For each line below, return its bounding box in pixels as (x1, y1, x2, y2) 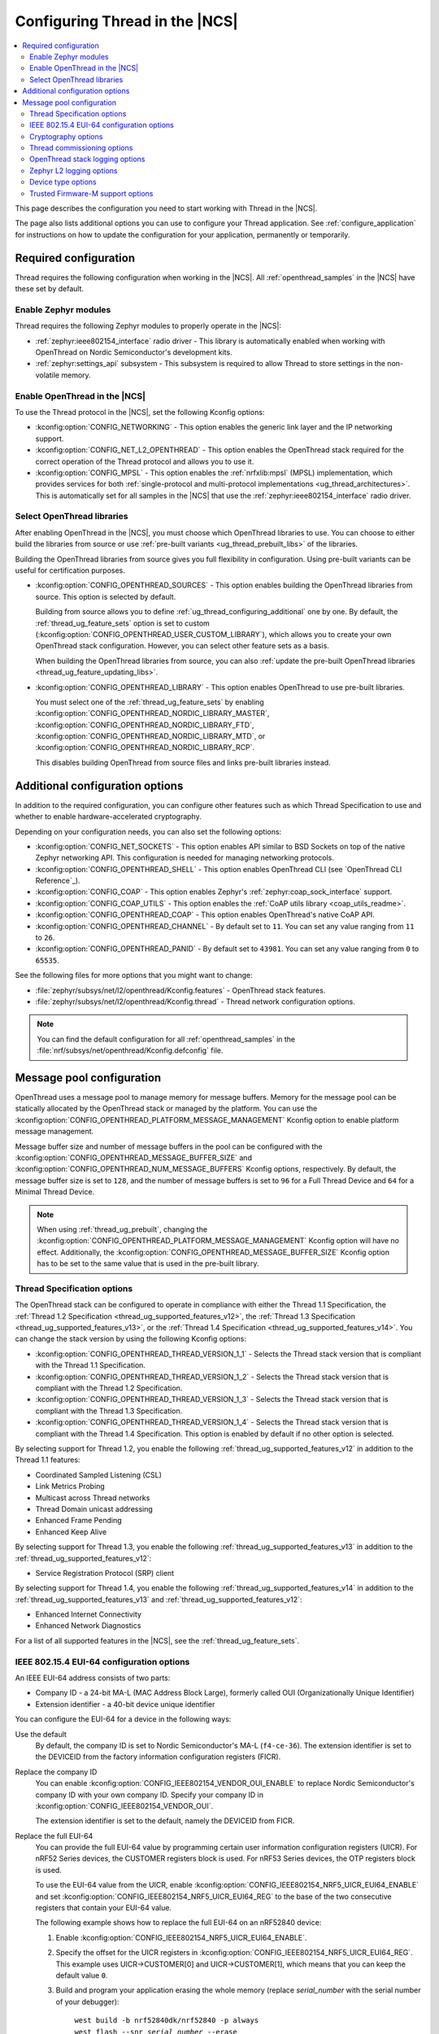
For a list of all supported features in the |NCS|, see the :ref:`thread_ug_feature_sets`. (15, 1635, 300, 1645)
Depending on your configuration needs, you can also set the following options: (15, 827, 282, 836)
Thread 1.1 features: (15, 1455, 80, 1464)
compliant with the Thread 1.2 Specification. (35, 1383, 183, 1393)
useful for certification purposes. (15, 565, 126, 575)
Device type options (29, 177, 97, 187)
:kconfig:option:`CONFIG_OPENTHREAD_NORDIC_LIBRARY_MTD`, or (35, 731, 266, 741)
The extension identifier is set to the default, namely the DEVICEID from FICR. (35, 1816, 295, 1826)
